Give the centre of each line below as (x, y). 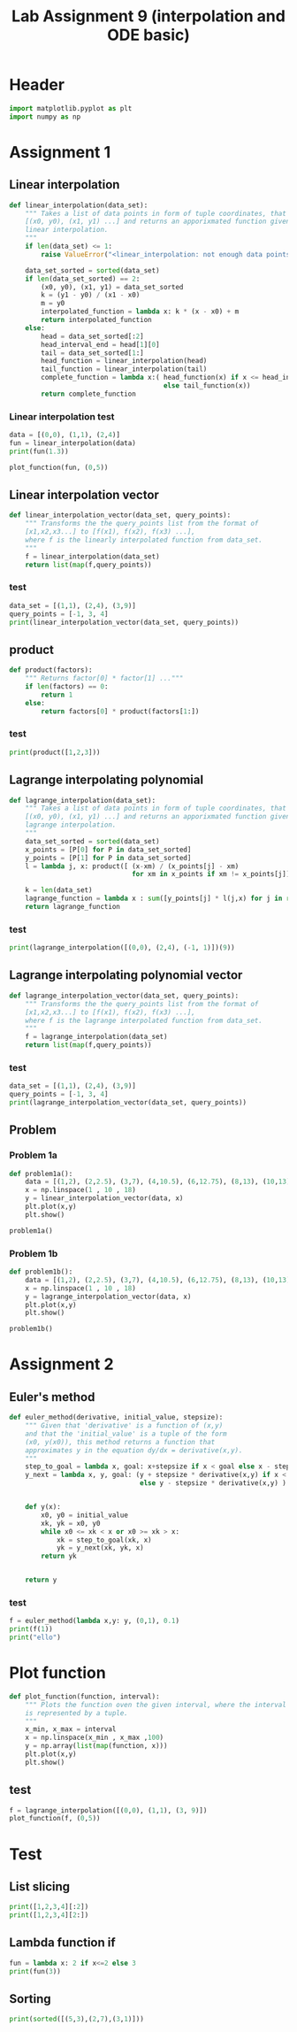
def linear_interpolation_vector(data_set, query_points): (120, 515)
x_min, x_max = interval (71, 1729)
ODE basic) (148, 35)
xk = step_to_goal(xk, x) (104, 1540)
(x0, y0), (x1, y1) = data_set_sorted (112, 287)
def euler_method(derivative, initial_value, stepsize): (116, 1418)
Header (37, 85)
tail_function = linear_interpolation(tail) (124, 369)
